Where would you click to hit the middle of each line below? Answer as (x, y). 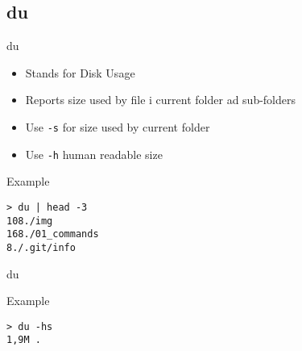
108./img (30, 221)
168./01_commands (53, 234)
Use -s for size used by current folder (118, 126)
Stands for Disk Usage (80, 72)
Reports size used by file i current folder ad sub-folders (161, 100)
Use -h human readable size (94, 154)
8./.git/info (41, 247)
